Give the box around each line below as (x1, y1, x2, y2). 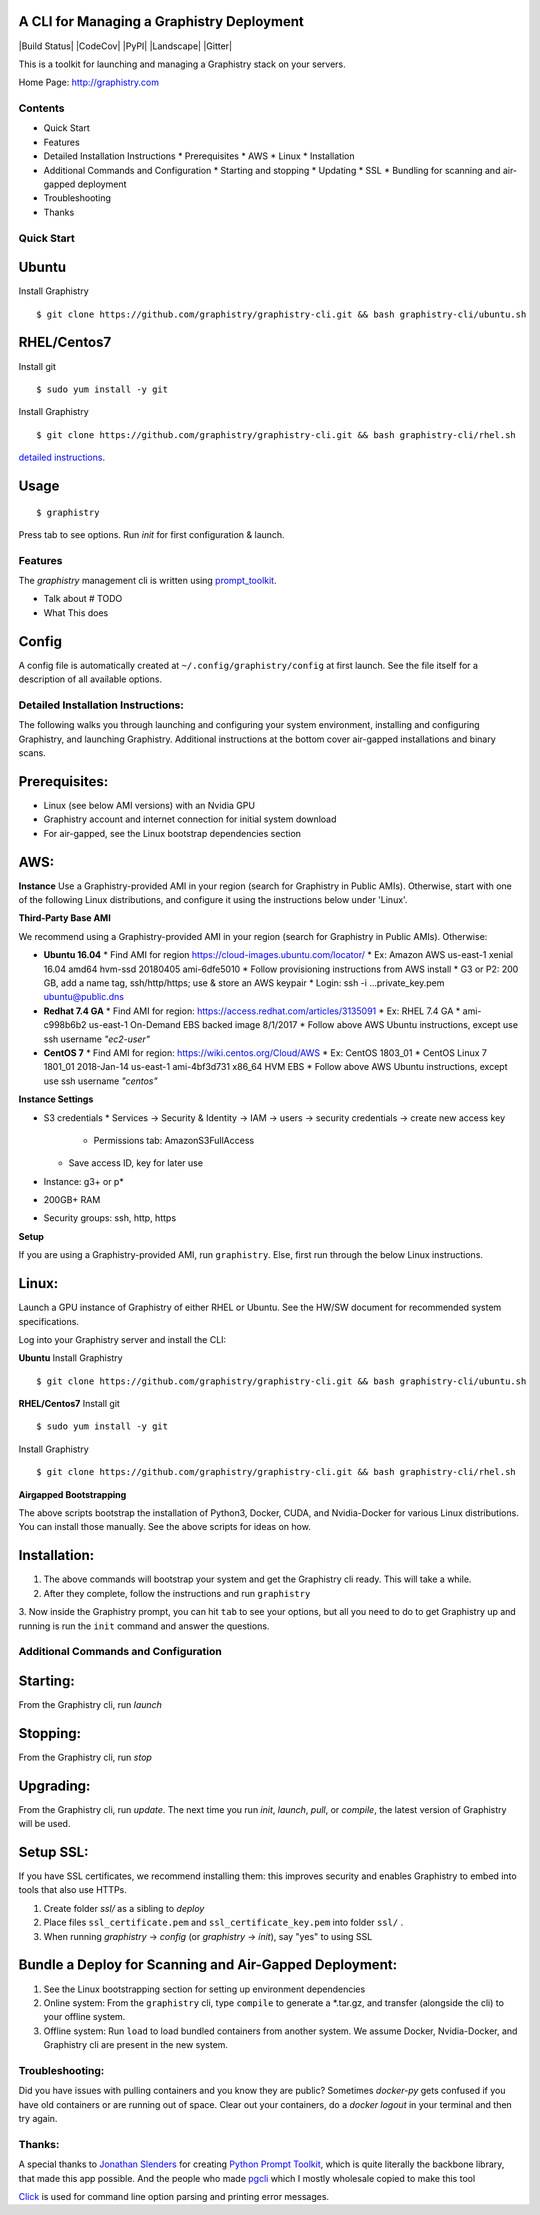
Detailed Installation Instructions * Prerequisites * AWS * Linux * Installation (43, 150, 355, 162)
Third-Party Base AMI (18, 912, 112, 924)
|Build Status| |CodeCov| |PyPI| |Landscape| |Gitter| (18, 40, 233, 52)
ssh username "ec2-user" (43, 1033, 150, 1045)
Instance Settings (18, 1093, 94, 1105)
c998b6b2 (43, 1019, 87, 1031)
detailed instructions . (18, 451, 105, 464)
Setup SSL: (18, 1844, 89, 1860)
